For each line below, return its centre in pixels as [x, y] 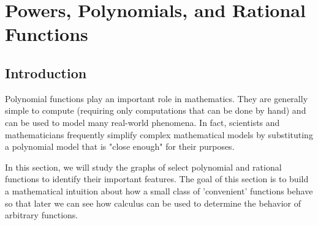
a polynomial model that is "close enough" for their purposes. [120, 146]
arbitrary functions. [42, 215]
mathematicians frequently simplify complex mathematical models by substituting [159, 134]
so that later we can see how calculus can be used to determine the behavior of [153, 203]
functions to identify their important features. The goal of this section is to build [157, 179]
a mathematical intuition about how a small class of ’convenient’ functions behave [159, 190]
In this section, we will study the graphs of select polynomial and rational [143, 167]
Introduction [46, 72]
